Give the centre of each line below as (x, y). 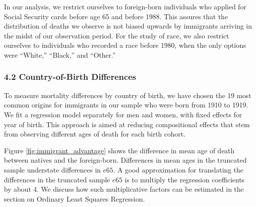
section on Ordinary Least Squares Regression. (74, 198)
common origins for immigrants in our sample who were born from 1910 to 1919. (126, 105)
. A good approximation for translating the (178, 169)
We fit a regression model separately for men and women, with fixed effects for (123, 114)
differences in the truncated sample (57, 179)
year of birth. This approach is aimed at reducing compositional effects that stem (127, 124)
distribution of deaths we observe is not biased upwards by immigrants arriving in (128, 26)
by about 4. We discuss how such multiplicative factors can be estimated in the (124, 189)
